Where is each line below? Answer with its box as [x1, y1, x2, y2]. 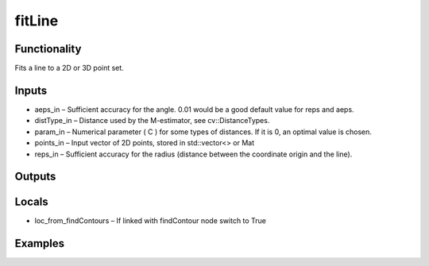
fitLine [14, 12, 59, 29]
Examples [14, 237, 65, 250]
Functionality [14, 42, 82, 56]
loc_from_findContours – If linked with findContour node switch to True [34, 216, 266, 226]
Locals [14, 195, 48, 209]
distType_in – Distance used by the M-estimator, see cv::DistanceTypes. [34, 116, 270, 125]
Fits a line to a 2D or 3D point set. [14, 64, 125, 73]
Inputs [14, 83, 48, 97]
